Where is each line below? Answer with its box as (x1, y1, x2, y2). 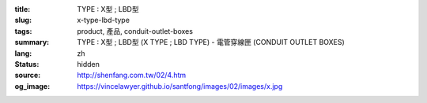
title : (14, 5, 31, 13)
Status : (14, 59, 40, 68)
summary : (14, 38, 50, 47)
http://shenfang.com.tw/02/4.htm (77, 71, 187, 80)
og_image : (14, 81, 51, 90)
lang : (14, 48, 32, 58)
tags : (14, 26, 32, 35)
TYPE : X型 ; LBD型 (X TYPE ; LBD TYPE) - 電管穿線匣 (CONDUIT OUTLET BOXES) (77, 38, 346, 47)
